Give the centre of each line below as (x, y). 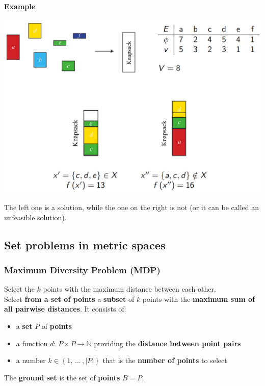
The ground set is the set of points (62, 377)
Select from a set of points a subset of (69, 299)
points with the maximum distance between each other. (129, 289)
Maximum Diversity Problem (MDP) (82, 269)
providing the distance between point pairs (167, 343)
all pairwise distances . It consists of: (65, 309)
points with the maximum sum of (198, 299)
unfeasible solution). (35, 217)
